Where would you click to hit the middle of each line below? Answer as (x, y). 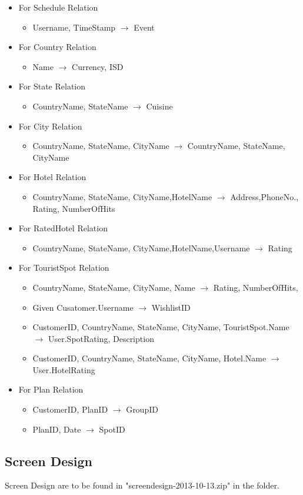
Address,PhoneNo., (264, 196)
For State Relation (52, 86)
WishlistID (171, 307)
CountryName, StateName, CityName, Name (114, 287)
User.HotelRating (64, 369)
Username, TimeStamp (74, 27)
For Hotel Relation (52, 177)
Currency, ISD (98, 66)
